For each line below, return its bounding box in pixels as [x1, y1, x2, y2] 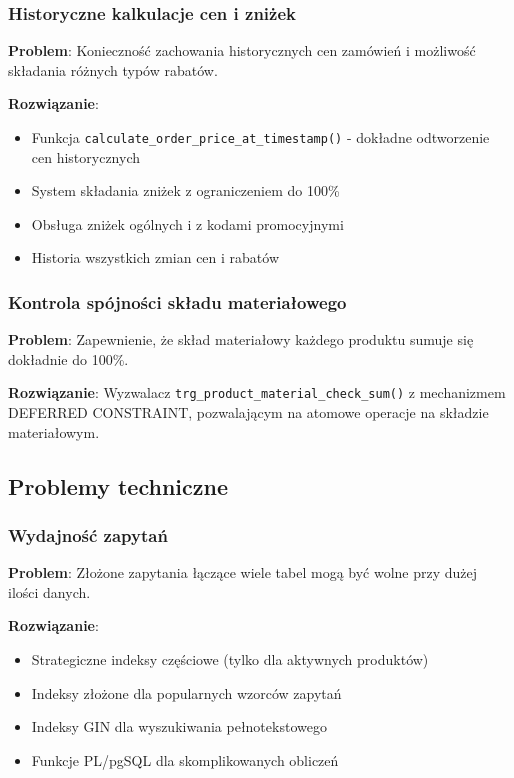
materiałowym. [8, 421, 100, 442]
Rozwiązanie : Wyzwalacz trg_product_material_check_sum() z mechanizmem [8, 382, 506, 403]
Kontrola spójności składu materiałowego [8, 289, 347, 314]
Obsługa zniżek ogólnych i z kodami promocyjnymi [31, 213, 344, 234]
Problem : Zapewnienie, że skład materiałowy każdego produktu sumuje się [8, 329, 474, 350]
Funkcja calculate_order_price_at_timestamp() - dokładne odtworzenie [31, 127, 490, 147]
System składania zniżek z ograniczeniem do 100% [31, 180, 340, 201]
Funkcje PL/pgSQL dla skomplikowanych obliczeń [31, 749, 339, 770]
